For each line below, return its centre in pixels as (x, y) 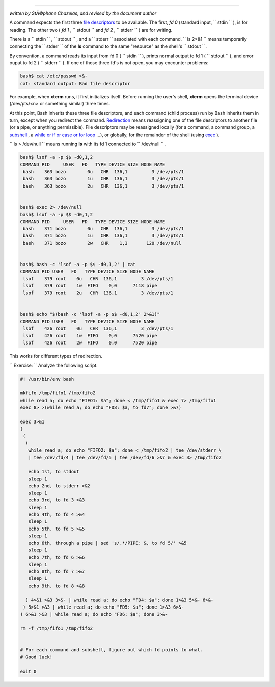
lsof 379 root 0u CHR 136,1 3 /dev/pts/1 (98, 279)
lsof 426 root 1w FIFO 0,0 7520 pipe (90, 336)
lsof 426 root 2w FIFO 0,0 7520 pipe (90, 343)
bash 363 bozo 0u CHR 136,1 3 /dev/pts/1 (104, 171)
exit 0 (28, 671)
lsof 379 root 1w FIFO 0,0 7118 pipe (90, 286)
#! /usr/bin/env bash (47, 379)
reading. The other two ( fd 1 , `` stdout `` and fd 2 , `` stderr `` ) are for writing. (91, 30)
